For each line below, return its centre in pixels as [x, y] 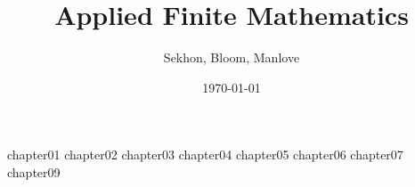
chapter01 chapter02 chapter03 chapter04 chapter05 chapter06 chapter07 [205, 154]
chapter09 [34, 171]
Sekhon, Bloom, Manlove [232, 57]
